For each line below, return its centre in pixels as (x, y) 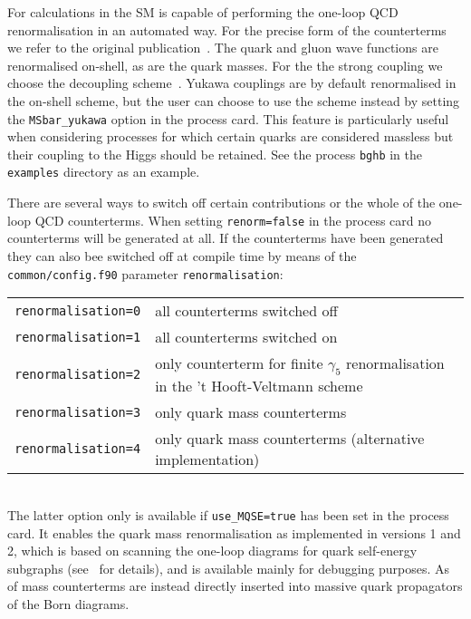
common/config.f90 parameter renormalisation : (145, 273)
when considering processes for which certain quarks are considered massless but (231, 136)
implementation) (207, 459)
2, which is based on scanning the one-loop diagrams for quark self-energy (212, 551)
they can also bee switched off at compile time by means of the (182, 255)
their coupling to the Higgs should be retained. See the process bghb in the (215, 154)
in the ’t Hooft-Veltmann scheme (259, 386)
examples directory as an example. (104, 172)
